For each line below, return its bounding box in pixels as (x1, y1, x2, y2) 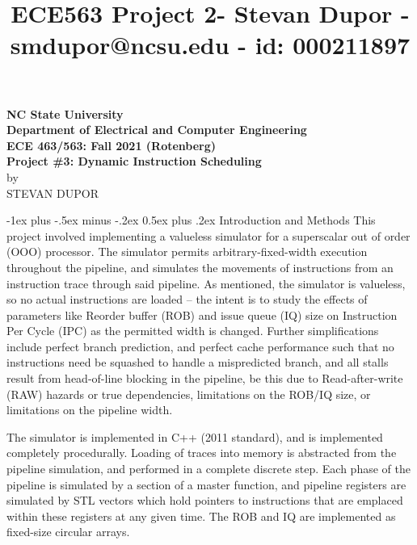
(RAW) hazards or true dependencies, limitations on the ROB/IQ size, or (6, 385, 371, 402)
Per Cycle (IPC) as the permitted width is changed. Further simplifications (6, 322, 379, 339)
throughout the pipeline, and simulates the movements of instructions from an (6, 258, 394, 275)
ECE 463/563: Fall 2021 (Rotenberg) (6, 136, 217, 153)
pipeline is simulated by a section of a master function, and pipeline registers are (6, 476, 406, 493)
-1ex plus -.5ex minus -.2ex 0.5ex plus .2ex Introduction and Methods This (6, 212, 376, 228)
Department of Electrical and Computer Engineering (6, 121, 307, 138)
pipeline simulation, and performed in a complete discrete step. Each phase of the (6, 460, 411, 477)
